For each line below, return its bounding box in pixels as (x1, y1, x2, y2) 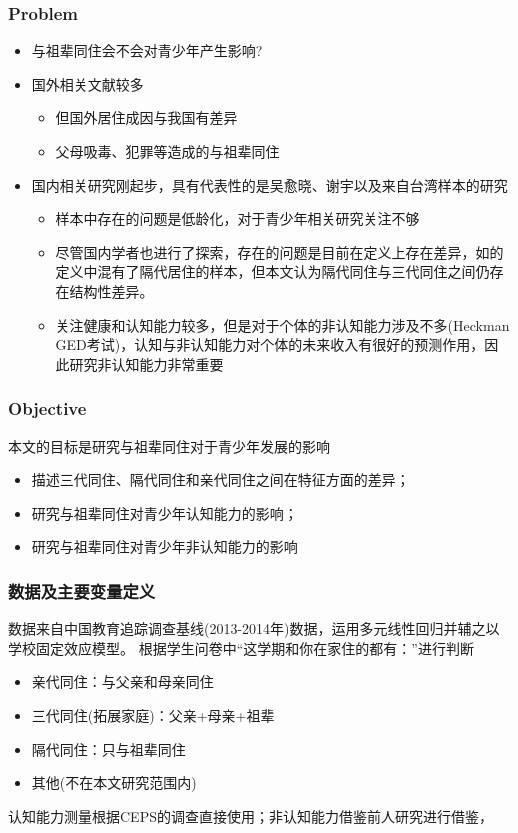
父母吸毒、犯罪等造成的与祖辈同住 (55, 141, 280, 161)
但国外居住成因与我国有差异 (55, 107, 238, 128)
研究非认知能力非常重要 (69, 353, 224, 374)
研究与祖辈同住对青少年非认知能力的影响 (31, 536, 298, 557)
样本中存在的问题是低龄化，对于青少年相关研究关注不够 (55, 208, 420, 229)
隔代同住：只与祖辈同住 (31, 738, 186, 759)
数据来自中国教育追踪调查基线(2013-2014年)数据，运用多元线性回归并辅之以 (8, 618, 500, 639)
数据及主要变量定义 (8, 578, 156, 603)
